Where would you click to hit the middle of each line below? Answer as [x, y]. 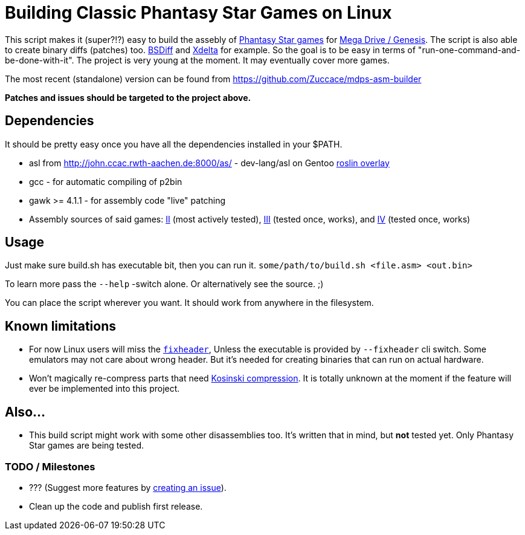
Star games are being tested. [87, 446]
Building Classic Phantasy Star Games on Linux [198, 13]
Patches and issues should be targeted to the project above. [128, 97]
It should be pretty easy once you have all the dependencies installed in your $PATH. [174, 144]
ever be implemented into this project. [105, 389]
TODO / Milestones [50, 466]
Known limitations [60, 326]
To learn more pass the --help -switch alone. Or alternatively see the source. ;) [164, 284]
